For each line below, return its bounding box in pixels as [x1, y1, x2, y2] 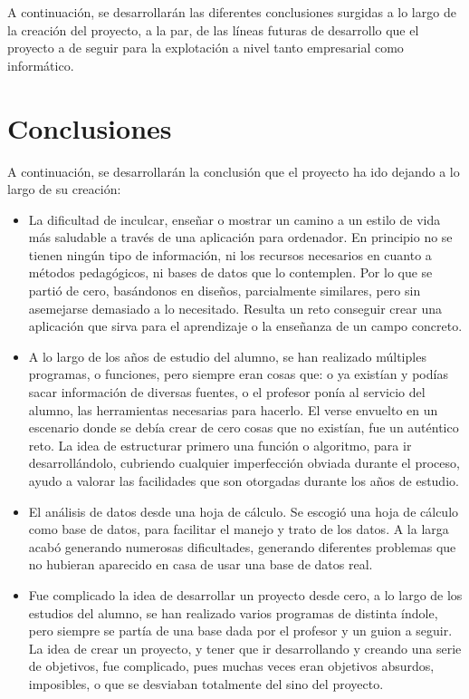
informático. [7, 55, 74, 74]
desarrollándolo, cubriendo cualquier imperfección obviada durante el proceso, [28, 453, 460, 472]
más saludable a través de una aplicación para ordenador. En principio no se [28, 228, 453, 247]
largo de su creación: [7, 180, 121, 199]
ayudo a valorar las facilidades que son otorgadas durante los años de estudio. [28, 471, 459, 490]
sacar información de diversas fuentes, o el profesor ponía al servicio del [28, 383, 426, 402]
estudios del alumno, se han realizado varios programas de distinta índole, [28, 603, 438, 622]
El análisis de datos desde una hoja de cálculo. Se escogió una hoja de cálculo [28, 501, 459, 520]
